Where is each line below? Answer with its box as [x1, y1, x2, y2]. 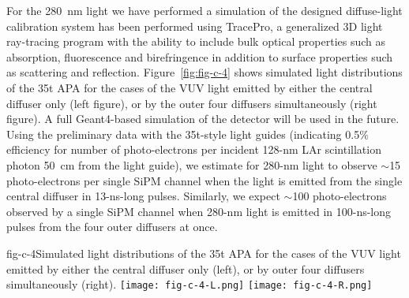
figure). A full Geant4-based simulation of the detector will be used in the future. [6, 110, 400, 127]
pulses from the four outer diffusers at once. [6, 218, 218, 235]
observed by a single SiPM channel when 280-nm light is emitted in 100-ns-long [6, 203, 392, 219]
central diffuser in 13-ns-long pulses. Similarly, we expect [6, 188, 280, 204]
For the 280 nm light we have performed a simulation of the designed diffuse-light [6, 2, 403, 18]
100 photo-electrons [292, 188, 387, 204]
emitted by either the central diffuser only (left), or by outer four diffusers [6, 260, 365, 277]
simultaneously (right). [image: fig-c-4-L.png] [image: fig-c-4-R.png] [6, 276, 373, 292]
